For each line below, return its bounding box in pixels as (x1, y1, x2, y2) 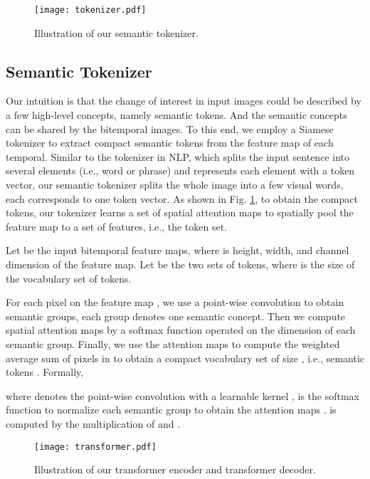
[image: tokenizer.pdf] (34, 5, 147, 15)
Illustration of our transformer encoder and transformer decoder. (34, 462, 316, 477)
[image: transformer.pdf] (34, 441, 157, 452)
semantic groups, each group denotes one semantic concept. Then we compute (6, 308, 346, 323)
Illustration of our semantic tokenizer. (34, 25, 199, 40)
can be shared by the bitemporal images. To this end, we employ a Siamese (6, 121, 334, 136)
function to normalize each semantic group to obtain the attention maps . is (6, 402, 337, 417)
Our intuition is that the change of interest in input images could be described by (6, 93, 361, 108)
